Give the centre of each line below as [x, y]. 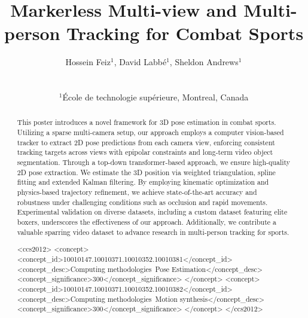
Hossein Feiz [88, 62]
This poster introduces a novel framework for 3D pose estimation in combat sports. [147, 122]
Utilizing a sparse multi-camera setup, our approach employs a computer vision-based [150, 132]
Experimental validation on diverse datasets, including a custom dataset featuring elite [152, 212]
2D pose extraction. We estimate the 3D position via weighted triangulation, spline [146, 172]
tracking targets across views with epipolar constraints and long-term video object [145, 152]
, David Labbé [140, 62]
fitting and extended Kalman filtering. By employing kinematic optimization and [143, 182]
